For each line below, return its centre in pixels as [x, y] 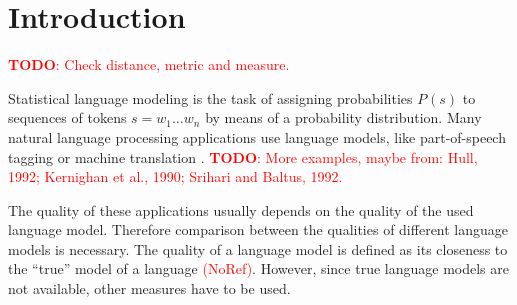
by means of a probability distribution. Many [343, 117]
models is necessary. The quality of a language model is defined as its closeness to [258, 248]
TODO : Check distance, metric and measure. [149, 64]
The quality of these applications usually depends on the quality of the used [241, 209]
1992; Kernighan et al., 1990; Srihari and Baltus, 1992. [175, 176]
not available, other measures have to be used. [149, 288]
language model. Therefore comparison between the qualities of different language [258, 229]
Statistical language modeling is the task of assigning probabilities [210, 97]
